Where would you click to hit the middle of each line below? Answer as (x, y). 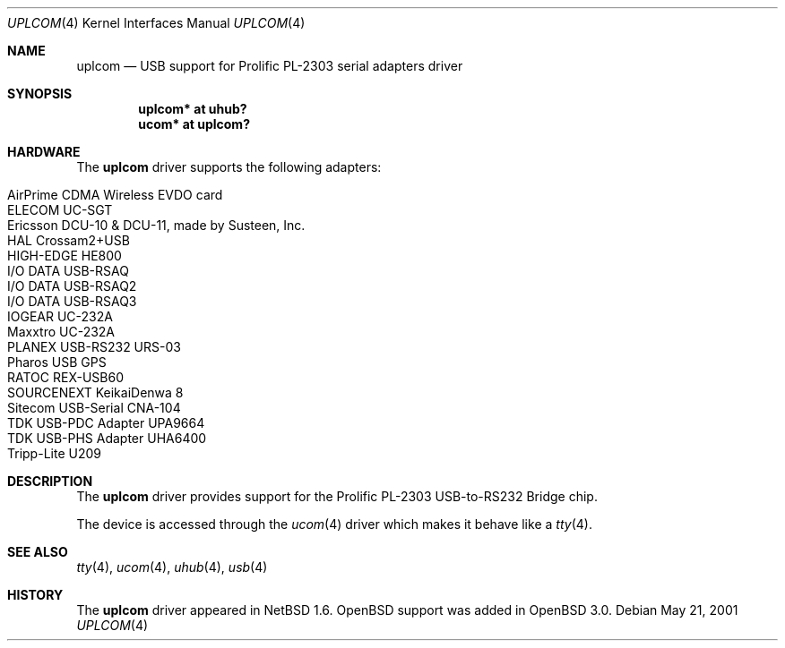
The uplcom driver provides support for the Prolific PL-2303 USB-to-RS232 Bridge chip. (337, 496)
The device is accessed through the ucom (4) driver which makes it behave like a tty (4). (334, 524)
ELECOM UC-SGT (60, 210)
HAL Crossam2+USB (69, 240)
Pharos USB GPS (57, 362)
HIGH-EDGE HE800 (65, 256)
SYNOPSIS (40, 94)
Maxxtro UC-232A (61, 332)
